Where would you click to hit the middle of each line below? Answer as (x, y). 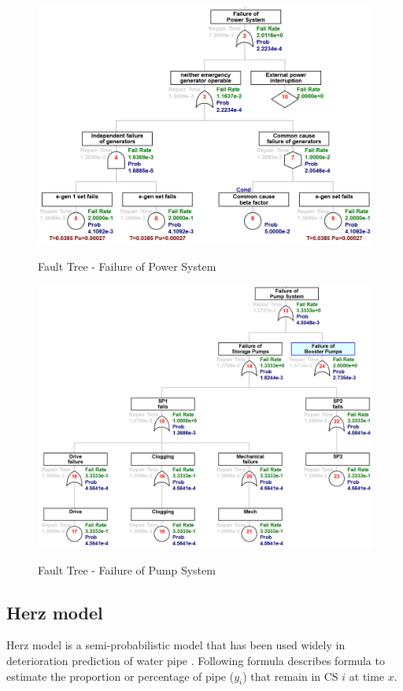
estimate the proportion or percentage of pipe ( (120, 676)
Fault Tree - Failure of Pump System (127, 569)
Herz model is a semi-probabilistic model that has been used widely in (176, 645)
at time (367, 676)
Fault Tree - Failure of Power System (127, 266)
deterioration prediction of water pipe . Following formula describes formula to (196, 660)
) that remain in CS (290, 676)
